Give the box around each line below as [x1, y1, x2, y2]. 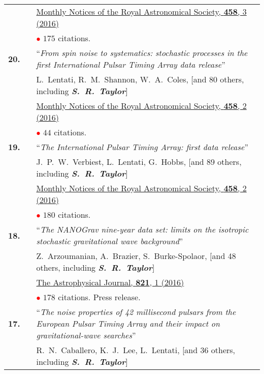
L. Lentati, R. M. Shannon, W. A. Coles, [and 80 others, [36, 73, 244, 85]
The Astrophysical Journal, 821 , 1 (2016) [36, 276, 184, 288]
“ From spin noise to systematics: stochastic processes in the [36, 47, 248, 59]
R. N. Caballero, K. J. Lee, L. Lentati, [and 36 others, [36, 344, 236, 356]
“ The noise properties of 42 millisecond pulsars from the [36, 306, 236, 318]
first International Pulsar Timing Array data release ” [36, 59, 225, 70]
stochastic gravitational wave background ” [36, 235, 183, 247]
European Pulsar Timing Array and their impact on [36, 318, 220, 329]
